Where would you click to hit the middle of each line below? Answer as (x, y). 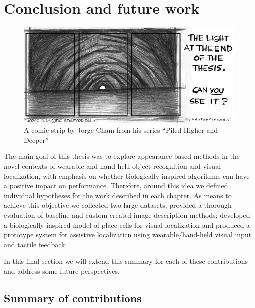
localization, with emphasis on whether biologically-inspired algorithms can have (127, 176)
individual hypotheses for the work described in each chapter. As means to (118, 195)
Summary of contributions (73, 297)
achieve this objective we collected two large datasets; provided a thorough (118, 205)
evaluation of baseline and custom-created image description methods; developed (127, 215)
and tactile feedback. (36, 244)
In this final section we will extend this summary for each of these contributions (126, 261)
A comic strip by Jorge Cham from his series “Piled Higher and (121, 130)
